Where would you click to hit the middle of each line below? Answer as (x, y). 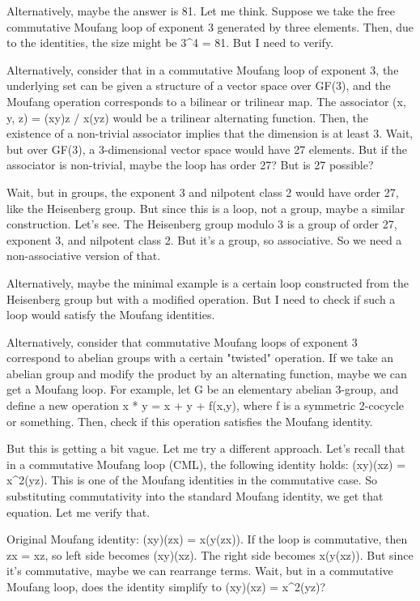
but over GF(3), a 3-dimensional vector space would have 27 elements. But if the (207, 149)
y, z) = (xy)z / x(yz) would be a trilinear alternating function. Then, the (187, 117)
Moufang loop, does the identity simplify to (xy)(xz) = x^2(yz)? (166, 586)
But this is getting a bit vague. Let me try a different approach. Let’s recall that (206, 448)
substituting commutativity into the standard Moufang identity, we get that (195, 496)
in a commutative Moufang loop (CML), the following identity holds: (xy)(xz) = (206, 464)
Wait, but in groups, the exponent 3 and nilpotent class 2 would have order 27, (203, 192)
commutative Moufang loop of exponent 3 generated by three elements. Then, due (210, 26)
